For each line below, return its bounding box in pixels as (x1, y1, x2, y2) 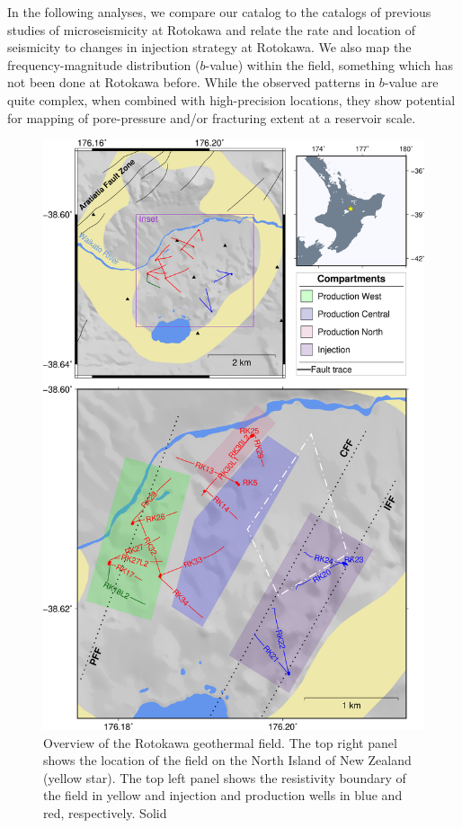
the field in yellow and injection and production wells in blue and (43, 786, 403, 805)
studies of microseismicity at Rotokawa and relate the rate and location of (7, 20, 416, 39)
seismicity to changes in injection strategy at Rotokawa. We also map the (7, 38, 412, 57)
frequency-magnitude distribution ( (7, 55, 200, 74)
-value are (384, 73, 439, 92)
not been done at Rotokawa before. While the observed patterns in (7, 73, 376, 92)
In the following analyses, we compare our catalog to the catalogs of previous (7, 3, 431, 21)
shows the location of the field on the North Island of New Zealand (43, 751, 412, 770)
